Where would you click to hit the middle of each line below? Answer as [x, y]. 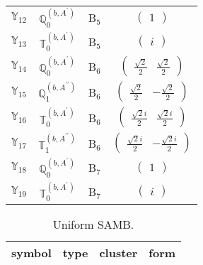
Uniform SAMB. [93, 225]
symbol [31, 253]
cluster [118, 253]
